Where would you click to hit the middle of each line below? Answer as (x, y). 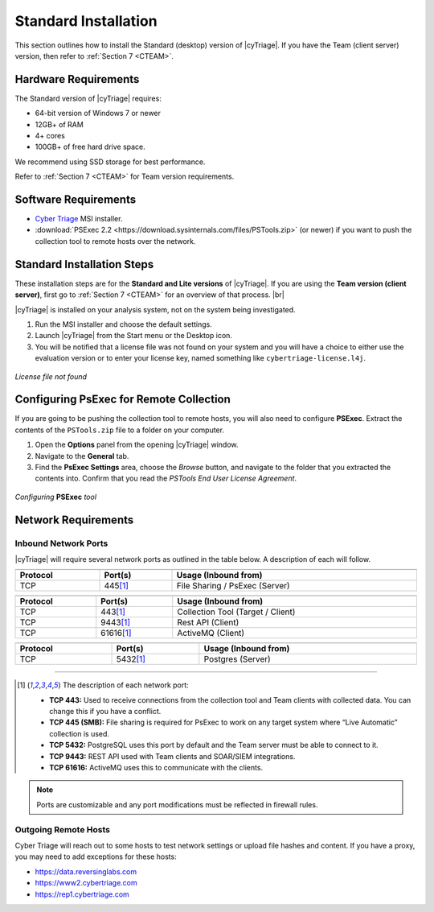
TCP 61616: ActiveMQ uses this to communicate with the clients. (156, 768)
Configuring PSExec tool (55, 497)
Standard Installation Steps (84, 264)
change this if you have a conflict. (105, 712)
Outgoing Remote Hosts (62, 829)
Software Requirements (76, 200)
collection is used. (80, 733)
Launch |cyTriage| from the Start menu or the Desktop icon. (134, 336)
